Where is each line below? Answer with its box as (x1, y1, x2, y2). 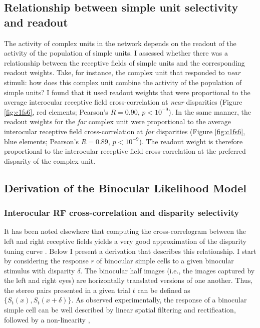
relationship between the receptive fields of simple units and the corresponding (4, 57, 245, 68)
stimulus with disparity (4, 265, 75, 275)
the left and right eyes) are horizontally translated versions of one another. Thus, (4, 275, 253, 285)
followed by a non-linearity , (4, 314, 90, 324)
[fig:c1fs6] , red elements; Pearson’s (4, 106, 108, 117)
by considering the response (4, 255, 89, 266)
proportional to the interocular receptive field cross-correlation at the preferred (4, 146, 246, 156)
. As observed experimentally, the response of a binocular (71, 294, 247, 305)
